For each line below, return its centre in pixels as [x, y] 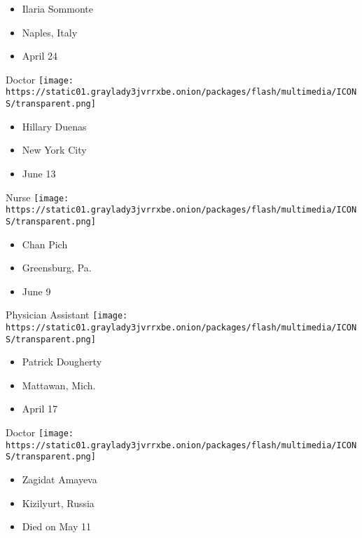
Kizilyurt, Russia [58, 503]
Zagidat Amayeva [60, 479]
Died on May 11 [56, 526]
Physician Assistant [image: [67, 315]
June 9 [36, 291]
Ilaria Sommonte [57, 8]
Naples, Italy [50, 32]
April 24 [40, 56]
